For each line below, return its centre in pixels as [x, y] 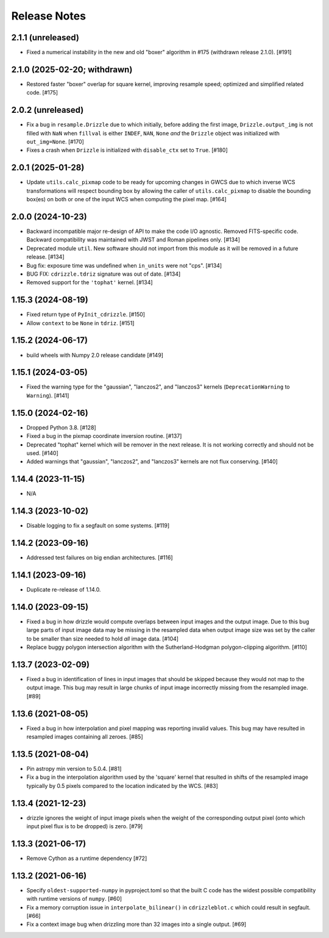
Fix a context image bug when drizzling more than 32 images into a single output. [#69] [136, 925]
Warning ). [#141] [48, 395]
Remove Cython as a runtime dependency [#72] [87, 858]
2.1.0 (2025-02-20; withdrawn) [72, 69]
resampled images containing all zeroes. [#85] [85, 737]
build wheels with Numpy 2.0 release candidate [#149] [95, 355]
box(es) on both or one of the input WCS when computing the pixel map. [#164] [126, 199]
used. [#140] [43, 453]
